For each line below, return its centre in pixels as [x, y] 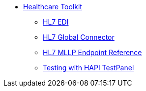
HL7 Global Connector [79, 37]
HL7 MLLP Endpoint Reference [92, 52]
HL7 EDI [56, 22]
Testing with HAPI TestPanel [88, 68]
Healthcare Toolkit [53, 7]
